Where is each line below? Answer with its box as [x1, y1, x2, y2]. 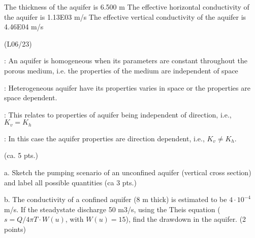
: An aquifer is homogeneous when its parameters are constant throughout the [4, 55, 247, 66]
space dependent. [4, 92, 57, 103]
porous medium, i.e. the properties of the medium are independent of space [4, 65, 238, 75]
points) [4, 223, 26, 234]
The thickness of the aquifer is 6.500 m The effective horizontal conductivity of [4, 2, 249, 12]
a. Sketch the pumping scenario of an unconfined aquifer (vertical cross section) [4, 167, 251, 177]
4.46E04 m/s [4, 21, 44, 32]
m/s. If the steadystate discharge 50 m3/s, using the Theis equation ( [4, 204, 220, 214]
